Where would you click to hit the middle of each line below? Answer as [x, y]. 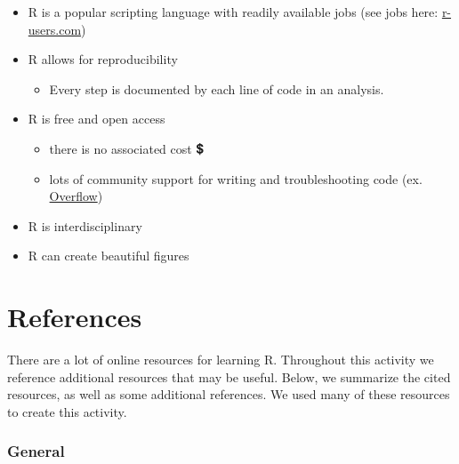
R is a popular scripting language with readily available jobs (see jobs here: [233, 12]
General [36, 451]
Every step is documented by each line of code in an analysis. [217, 88]
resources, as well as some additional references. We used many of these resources [229, 394]
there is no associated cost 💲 [126, 148]
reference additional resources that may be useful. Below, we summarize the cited [229, 376]
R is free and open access [97, 119]
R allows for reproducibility [103, 59]
